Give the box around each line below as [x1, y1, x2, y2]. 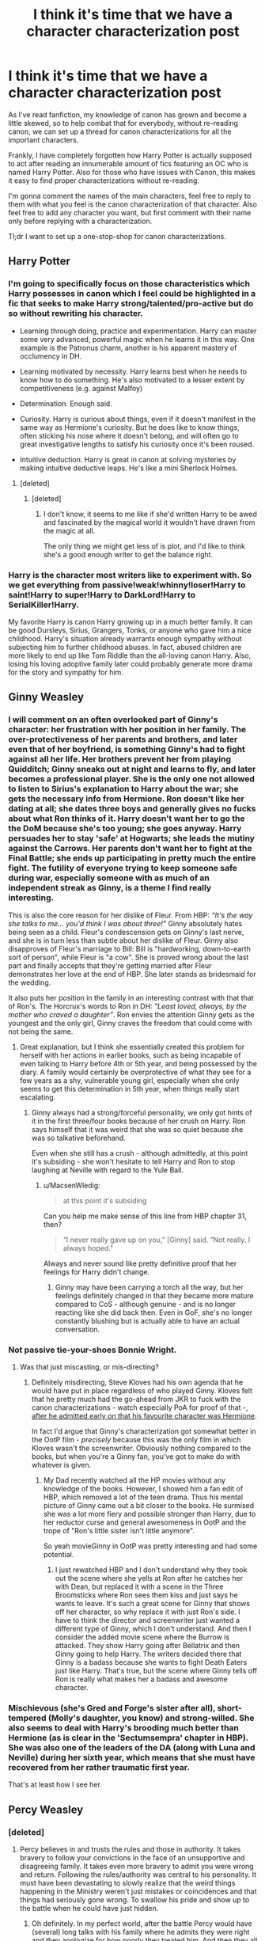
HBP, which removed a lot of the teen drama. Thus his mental [43, 1492, 244, 1502]
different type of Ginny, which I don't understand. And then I [55, 1624, 252, 1633]
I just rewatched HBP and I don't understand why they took [55, 1565, 248, 1574]
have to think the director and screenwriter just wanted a [55, 1615, 240, 1624]
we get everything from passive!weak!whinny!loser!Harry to [8, 579, 246, 591]
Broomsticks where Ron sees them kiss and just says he [55, 1590, 239, 1600]
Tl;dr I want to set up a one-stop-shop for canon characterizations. [8, 231, 227, 241]
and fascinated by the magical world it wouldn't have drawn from [43, 517, 256, 527]
